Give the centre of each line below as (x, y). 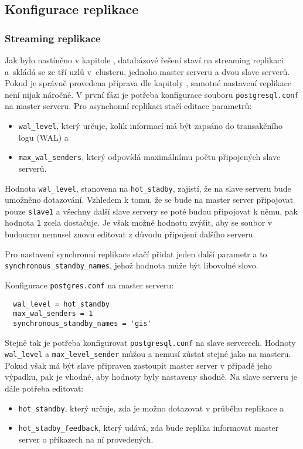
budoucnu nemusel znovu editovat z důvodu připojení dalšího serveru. (130, 234)
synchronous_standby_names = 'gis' (82, 323)
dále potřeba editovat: (44, 388)
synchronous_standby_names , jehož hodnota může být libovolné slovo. (132, 265)
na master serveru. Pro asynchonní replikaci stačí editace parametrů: (128, 106)
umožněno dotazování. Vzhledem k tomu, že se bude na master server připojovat (149, 200)
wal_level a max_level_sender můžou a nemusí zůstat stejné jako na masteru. (148, 354)
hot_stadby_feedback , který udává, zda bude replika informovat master (149, 428)
